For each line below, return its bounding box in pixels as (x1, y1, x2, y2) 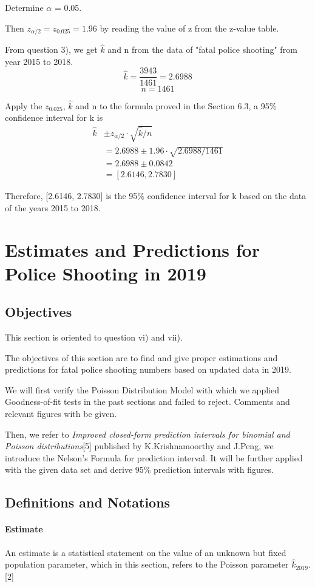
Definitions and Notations (5, 493, 171, 512)
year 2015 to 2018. (5, 55, 73, 67)
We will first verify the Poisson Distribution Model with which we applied (5, 383, 279, 396)
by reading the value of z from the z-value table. (100, 21, 279, 34)
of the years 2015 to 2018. (5, 201, 101, 214)
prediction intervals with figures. (154, 463, 274, 476)
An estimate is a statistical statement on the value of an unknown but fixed (5, 546, 286, 558)
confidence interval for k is (5, 111, 103, 124)
